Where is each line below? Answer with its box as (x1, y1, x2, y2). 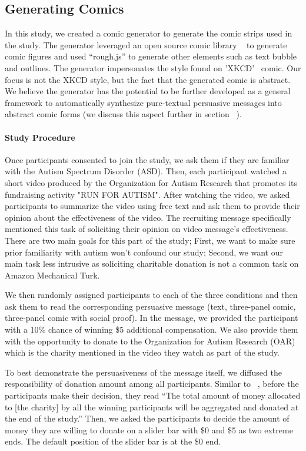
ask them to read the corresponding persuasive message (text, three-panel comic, (5, 300, 296, 312)
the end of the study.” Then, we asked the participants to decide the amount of (5, 412, 290, 425)
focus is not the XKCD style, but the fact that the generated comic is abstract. (5, 73, 291, 85)
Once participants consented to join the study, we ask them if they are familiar (5, 153, 290, 165)
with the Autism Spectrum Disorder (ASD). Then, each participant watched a (5, 165, 287, 177)
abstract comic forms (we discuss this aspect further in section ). (5, 108, 242, 120)
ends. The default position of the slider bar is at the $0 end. (5, 435, 221, 447)
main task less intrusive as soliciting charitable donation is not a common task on (5, 257, 299, 270)
